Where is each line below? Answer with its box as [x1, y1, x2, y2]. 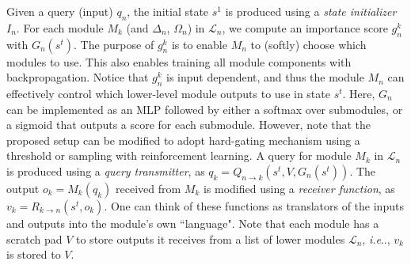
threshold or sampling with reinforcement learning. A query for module [6, 147, 352, 164]
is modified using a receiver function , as [203, 180, 395, 196]
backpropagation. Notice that [6, 69, 149, 85]
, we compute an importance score [222, 19, 388, 36]
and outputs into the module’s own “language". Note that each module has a [6, 214, 379, 231]
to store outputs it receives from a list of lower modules [76, 230, 345, 247]
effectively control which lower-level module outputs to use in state [6, 85, 330, 101]
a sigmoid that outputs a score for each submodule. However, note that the [6, 116, 371, 133]
